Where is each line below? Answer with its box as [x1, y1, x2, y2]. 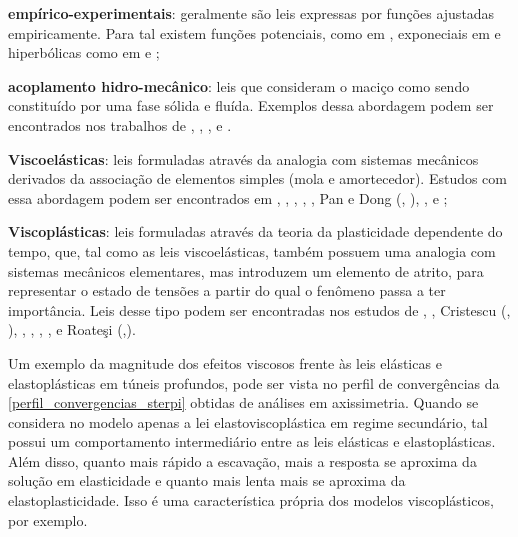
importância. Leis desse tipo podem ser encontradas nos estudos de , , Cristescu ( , [8, 299, 511, 320]
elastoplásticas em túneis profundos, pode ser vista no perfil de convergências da [8, 372, 500, 393]
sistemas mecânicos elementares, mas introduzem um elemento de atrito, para [8, 260, 484, 281]
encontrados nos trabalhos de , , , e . [8, 114, 232, 135]
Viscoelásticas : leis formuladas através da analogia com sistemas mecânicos [8, 148, 479, 169]
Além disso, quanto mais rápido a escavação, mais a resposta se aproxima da [8, 450, 477, 471]
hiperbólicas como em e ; [8, 42, 160, 63]
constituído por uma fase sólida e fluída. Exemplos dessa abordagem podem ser [8, 95, 494, 116]
